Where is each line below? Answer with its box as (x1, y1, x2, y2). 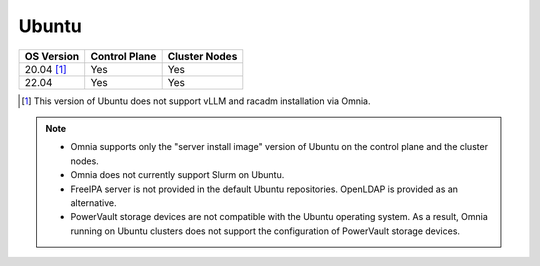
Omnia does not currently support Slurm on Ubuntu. (70, 169, 285, 181)
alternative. (70, 196, 117, 209)
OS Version (24, 49, 80, 63)
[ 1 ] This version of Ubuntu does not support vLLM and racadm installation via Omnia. (21, 95, 371, 107)
